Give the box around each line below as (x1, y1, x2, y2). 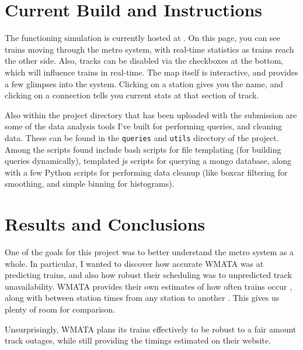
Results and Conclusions (5, 212, 206, 236)
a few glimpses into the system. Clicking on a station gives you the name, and (5, 77, 283, 90)
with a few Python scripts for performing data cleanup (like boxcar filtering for (5, 166, 288, 178)
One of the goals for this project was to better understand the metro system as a (5, 246, 294, 258)
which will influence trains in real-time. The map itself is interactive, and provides (5, 66, 298, 78)
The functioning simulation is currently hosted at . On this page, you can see (5, 32, 280, 44)
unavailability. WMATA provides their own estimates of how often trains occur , (5, 280, 292, 292)
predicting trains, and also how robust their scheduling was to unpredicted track (5, 269, 292, 281)
